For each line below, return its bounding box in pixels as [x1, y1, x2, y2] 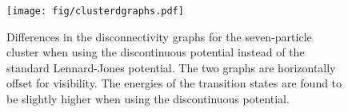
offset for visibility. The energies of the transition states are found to [6, 75, 342, 91]
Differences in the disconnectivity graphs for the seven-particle [6, 28, 312, 44]
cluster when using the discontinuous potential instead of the [6, 44, 305, 60]
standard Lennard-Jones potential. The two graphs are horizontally [6, 59, 336, 75]
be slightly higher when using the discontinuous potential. [6, 91, 290, 107]
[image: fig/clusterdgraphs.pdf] [6, 6, 184, 17]
